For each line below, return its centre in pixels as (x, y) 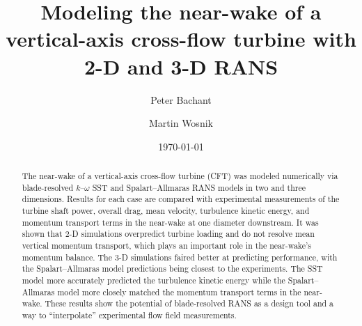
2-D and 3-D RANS (181, 66)
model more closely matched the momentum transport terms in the (179, 292)
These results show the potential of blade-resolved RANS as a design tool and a (189, 303)
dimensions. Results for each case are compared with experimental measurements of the (181, 199)
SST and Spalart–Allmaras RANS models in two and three (199, 187)
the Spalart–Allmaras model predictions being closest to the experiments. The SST (172, 269)
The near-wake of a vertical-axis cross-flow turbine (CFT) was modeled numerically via (180, 176)
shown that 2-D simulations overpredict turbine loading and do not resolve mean (168, 234)
